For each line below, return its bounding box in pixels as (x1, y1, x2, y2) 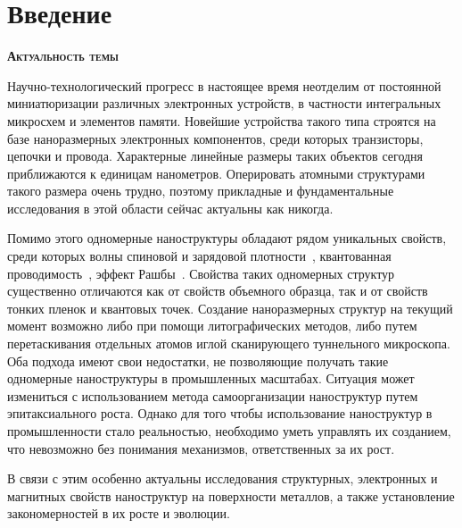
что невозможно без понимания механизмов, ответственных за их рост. (7, 439, 395, 457)
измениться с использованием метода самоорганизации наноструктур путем (7, 386, 418, 405)
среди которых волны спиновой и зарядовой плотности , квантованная (7, 247, 392, 265)
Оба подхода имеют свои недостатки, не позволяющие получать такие (7, 351, 389, 370)
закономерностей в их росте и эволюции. (7, 504, 230, 523)
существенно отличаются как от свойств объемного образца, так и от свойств (7, 281, 428, 300)
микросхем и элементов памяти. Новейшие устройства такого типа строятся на (7, 111, 436, 130)
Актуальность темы (7, 46, 119, 65)
